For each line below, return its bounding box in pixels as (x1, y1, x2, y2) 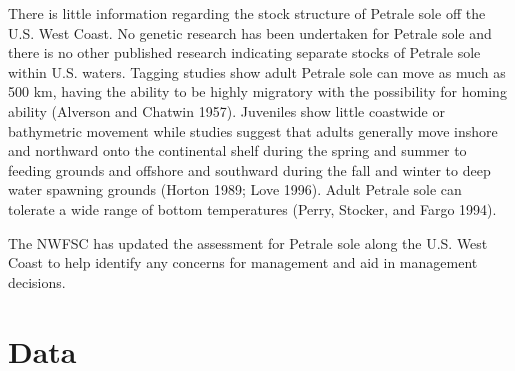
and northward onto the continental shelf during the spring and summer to (8, 140, 467, 161)
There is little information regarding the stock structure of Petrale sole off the (8, 3, 486, 23)
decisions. (8, 271, 66, 292)
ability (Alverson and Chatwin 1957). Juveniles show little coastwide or (8, 100, 445, 121)
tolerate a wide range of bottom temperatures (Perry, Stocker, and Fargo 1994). (8, 198, 497, 219)
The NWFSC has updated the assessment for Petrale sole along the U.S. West (8, 232, 488, 253)
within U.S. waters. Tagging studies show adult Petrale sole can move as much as (8, 61, 506, 82)
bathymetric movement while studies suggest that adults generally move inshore (8, 120, 498, 141)
